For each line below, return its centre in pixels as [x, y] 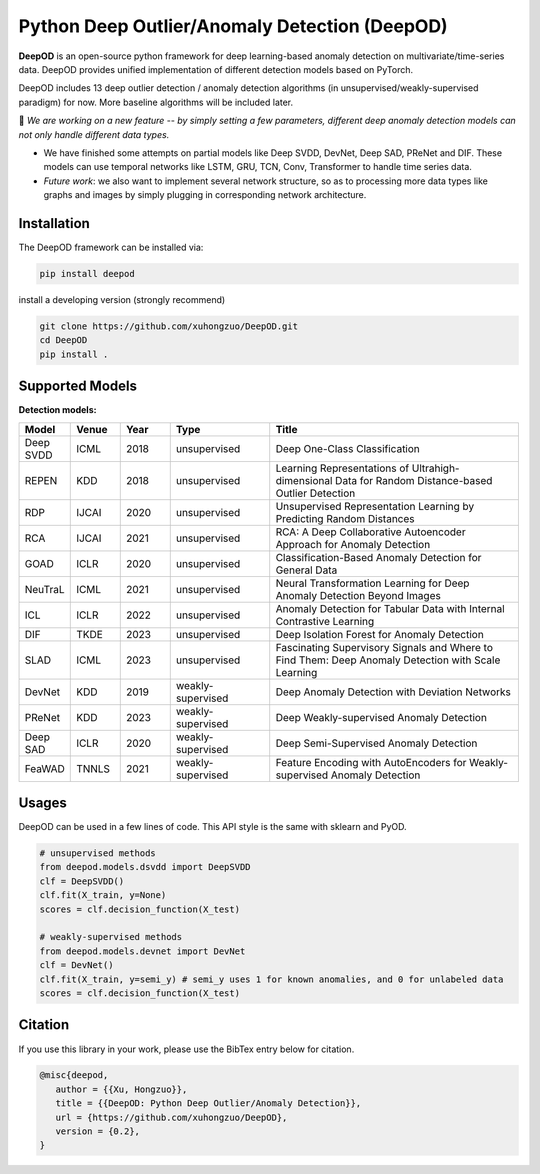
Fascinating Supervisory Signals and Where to [384, 647]
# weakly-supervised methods [111, 937]
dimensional [304, 480]
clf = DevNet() [76, 965]
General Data [306, 570]
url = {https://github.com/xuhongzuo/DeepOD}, [171, 1117]
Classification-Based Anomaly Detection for [378, 557]
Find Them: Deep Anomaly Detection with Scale [388, 660]
